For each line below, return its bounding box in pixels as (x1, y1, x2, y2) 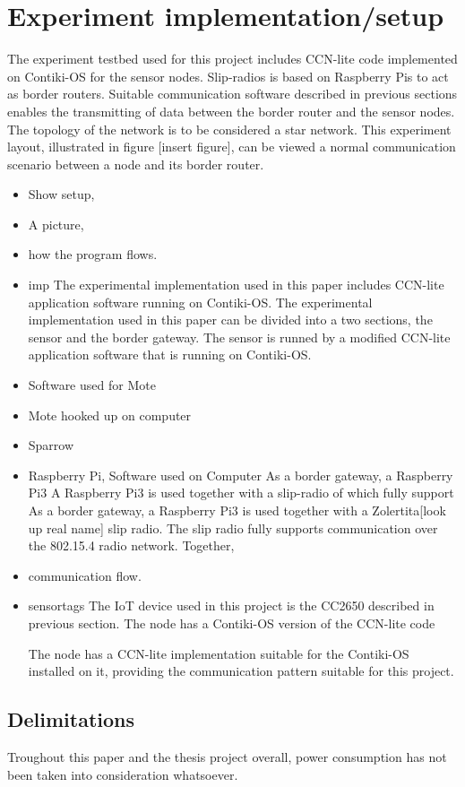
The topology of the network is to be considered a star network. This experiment (7, 119, 452, 138)
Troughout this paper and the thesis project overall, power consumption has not (7, 747, 447, 765)
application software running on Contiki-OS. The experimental (28, 292, 373, 311)
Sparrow (28, 436, 74, 454)
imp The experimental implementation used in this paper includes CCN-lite (28, 275, 444, 294)
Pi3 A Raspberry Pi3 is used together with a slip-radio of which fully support (28, 483, 454, 502)
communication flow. (28, 566, 142, 584)
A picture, (28, 214, 84, 233)
